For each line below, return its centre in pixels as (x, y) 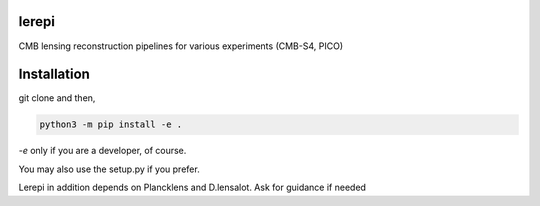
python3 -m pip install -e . (111, 124)
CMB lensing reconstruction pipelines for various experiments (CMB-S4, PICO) (181, 46)
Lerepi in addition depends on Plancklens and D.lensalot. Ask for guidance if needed (192, 187)
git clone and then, (57, 98)
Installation (54, 74)
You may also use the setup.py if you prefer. (109, 169)
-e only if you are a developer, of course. (102, 151)
